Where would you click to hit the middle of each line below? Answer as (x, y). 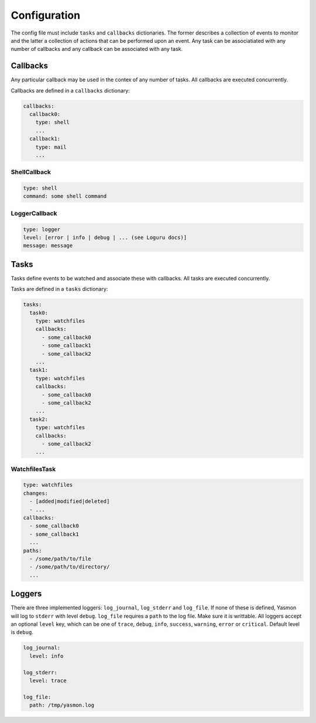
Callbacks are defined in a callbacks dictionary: (70, 90)
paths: (32, 551)
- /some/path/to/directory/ (70, 567)
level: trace (48, 680)
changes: (36, 493)
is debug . (22, 632)
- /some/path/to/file (61, 558)
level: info (47, 656)
